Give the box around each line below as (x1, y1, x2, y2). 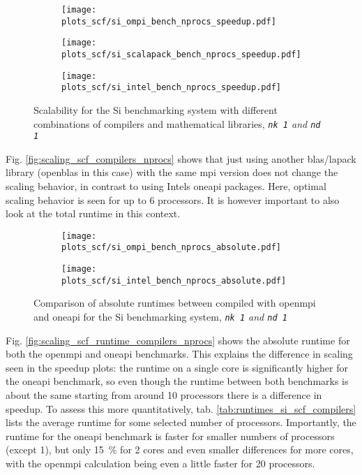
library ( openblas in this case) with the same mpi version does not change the (6, 165, 338, 180)
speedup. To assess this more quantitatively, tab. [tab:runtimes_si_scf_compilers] (6, 401, 356, 416)
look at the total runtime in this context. (6, 206, 181, 221)
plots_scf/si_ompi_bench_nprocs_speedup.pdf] (61, 16, 276, 27)
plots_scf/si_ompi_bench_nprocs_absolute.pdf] (61, 242, 281, 253)
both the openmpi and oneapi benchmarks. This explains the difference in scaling (6, 346, 353, 361)
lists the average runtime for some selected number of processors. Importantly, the (6, 415, 356, 430)
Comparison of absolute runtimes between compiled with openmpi (33, 295, 316, 310)
